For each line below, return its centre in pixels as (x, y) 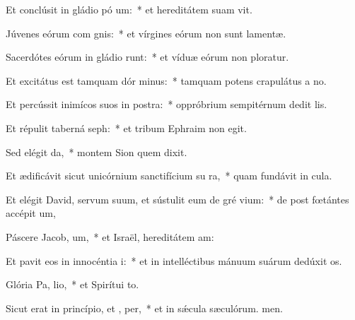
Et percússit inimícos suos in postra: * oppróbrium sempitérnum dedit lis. (167, 104)
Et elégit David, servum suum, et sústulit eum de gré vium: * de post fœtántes (177, 199)
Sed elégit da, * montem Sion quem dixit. (97, 152)
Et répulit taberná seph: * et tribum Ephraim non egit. (126, 128)
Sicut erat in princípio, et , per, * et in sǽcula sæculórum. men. (144, 308)
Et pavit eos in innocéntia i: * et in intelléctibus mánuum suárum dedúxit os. (174, 260)
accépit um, (31, 213)
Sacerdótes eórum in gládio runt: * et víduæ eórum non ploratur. (147, 57)
